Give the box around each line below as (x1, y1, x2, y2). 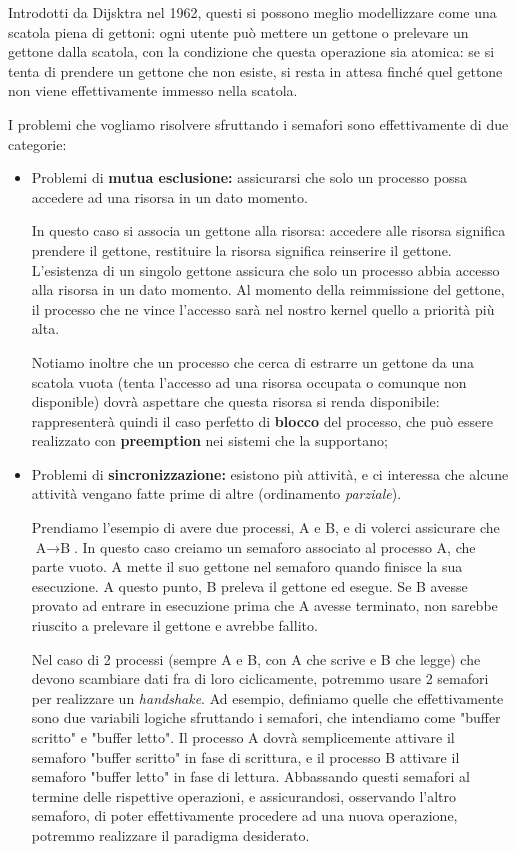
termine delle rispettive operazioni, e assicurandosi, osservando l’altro (31, 785, 456, 806)
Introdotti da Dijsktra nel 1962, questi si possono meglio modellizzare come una (8, 2, 497, 22)
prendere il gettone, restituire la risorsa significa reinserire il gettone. (31, 239, 452, 260)
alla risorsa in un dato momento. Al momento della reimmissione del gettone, (31, 279, 505, 300)
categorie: (8, 133, 67, 154)
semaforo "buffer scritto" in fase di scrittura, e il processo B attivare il (31, 746, 460, 767)
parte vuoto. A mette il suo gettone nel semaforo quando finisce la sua (31, 556, 463, 577)
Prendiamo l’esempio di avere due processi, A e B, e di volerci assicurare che (31, 517, 500, 538)
